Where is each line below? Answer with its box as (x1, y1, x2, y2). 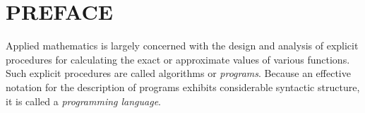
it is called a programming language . (6, 93, 162, 108)
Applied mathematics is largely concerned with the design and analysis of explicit (6, 38, 359, 53)
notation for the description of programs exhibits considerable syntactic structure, (6, 79, 360, 94)
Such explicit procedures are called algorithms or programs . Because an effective (6, 66, 351, 81)
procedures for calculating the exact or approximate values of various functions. (6, 52, 350, 66)
